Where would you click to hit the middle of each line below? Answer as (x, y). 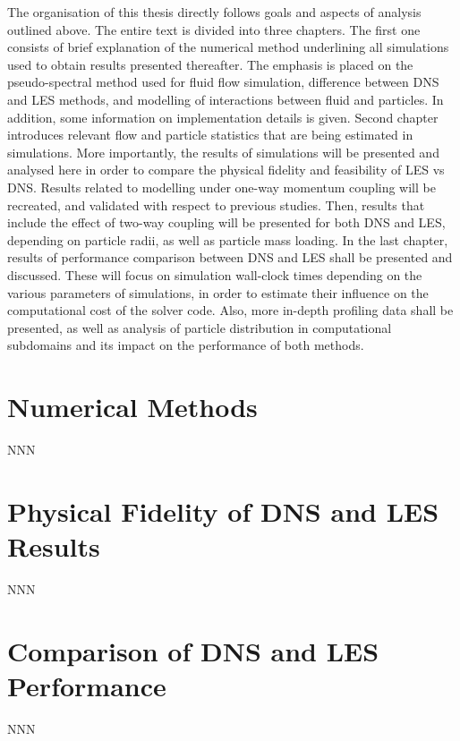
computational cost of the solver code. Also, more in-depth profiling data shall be (230, 310)
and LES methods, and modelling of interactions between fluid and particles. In (226, 99)
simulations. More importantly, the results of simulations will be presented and (223, 152)
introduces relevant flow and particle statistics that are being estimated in (210, 135)
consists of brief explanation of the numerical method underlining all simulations (228, 47)
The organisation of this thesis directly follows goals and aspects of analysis (214, 12)
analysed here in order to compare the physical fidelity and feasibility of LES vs (226, 170)
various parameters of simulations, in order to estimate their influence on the (218, 292)
